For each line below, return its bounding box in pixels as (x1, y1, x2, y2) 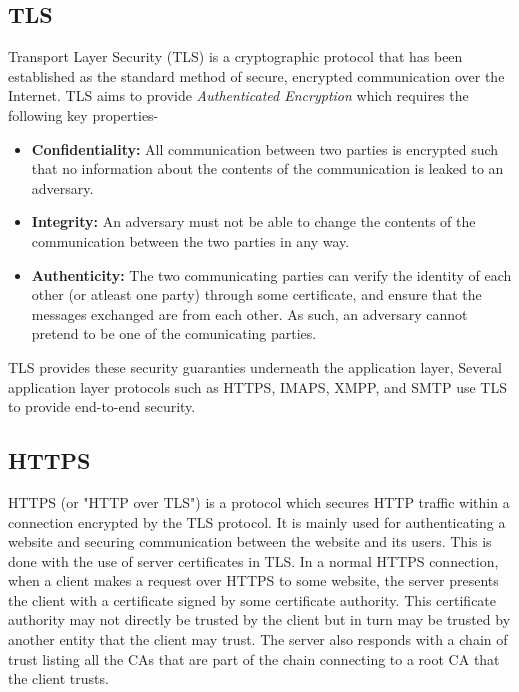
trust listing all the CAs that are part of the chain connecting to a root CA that (8, 648, 500, 669)
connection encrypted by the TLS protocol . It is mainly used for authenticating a (8, 511, 506, 532)
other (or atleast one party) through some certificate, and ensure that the (31, 284, 482, 305)
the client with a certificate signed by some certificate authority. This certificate (8, 589, 497, 610)
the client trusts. (8, 668, 109, 689)
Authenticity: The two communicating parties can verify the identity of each (31, 264, 512, 285)
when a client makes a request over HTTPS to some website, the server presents (8, 570, 499, 591)
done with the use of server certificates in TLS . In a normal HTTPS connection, (8, 550, 499, 571)
